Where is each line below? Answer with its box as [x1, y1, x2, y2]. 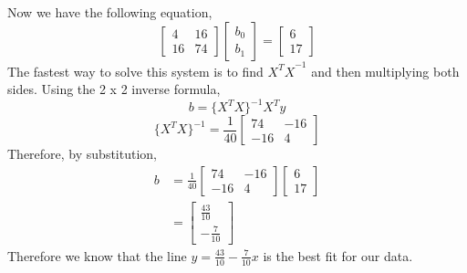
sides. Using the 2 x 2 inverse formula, [7, 79, 221, 99]
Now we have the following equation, [7, 3, 213, 21]
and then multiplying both [311, 61, 460, 80]
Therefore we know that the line [7, 246, 187, 265]
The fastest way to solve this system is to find [7, 61, 264, 80]
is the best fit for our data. [263, 246, 413, 265]
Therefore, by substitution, [7, 144, 157, 163]
